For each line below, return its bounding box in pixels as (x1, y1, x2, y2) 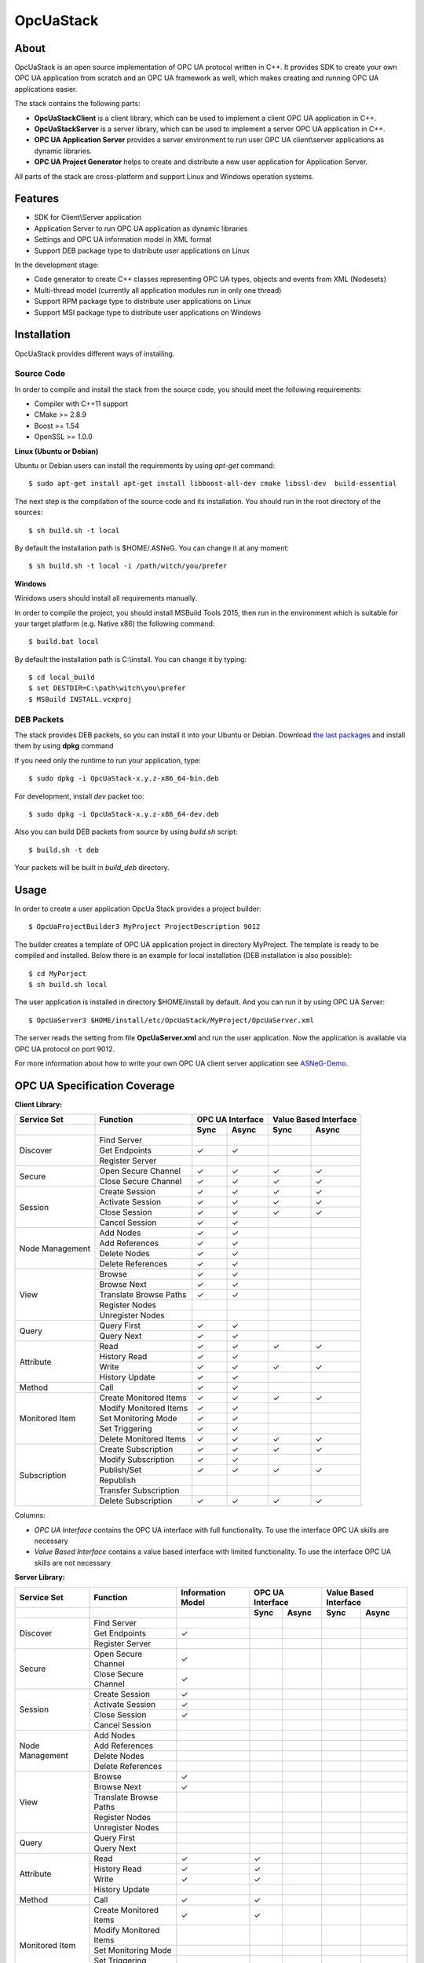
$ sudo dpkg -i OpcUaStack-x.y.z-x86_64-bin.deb (28, 774, 219, 783)
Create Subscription (99, 1444, 174, 1455)
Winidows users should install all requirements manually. (14, 594, 198, 603)
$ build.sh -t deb (28, 845, 100, 854)
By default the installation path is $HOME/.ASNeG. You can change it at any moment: (14, 543, 290, 553)
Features (14, 192, 59, 206)
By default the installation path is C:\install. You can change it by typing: (14, 654, 247, 663)
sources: (14, 507, 43, 517)
